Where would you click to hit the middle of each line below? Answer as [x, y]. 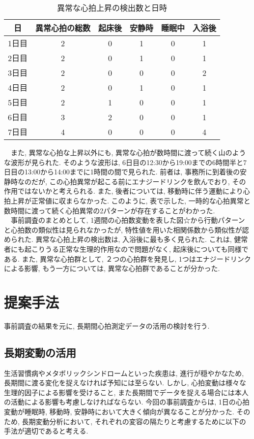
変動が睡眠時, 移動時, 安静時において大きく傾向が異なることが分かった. [119, 412]
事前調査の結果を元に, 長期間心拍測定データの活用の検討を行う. [107, 325]
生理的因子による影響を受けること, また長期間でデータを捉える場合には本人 [126, 392]
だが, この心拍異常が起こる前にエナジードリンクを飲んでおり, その [139, 181]
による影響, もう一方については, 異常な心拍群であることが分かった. [112, 268]
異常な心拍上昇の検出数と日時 [112, 8]
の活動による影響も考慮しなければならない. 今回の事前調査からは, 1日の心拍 [127, 402]
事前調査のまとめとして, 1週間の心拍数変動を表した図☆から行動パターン [128, 220]
